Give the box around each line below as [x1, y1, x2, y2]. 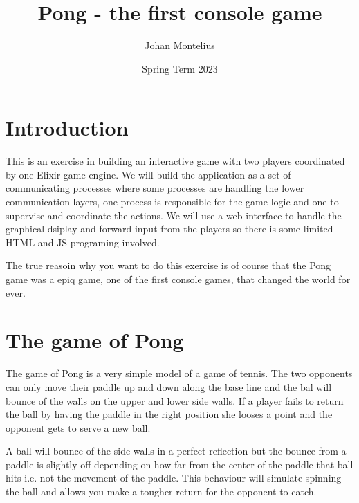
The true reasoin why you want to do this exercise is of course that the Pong [6, 258, 331, 273]
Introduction [6, 113, 129, 142]
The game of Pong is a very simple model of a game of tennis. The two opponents [6, 366, 353, 381]
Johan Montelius [145, 38, 215, 53]
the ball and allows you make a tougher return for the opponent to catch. [6, 484, 317, 499]
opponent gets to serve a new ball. [6, 420, 151, 435]
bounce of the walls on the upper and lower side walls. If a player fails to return [6, 393, 344, 408]
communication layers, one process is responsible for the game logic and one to [6, 194, 339, 209]
